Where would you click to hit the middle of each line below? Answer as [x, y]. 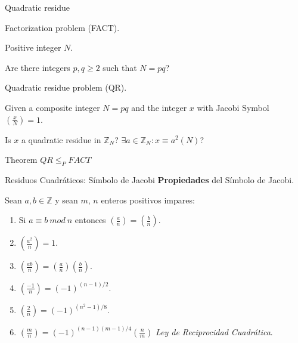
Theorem [21, 160]
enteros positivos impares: [148, 200]
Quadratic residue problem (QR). [66, 87]
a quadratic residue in [61, 139]
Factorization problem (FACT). [62, 27]
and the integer [159, 107]
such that [120, 67]
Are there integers [38, 67]
